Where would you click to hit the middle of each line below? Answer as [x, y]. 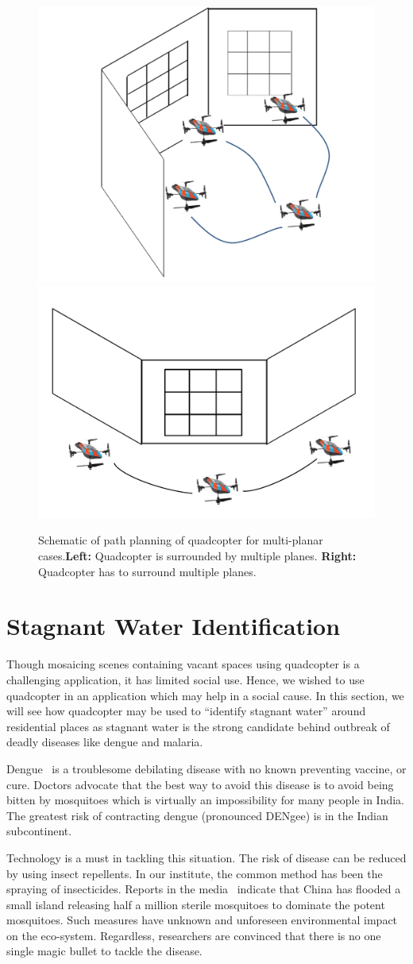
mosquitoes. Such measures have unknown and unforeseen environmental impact [202, 920]
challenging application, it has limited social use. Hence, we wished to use [185, 679]
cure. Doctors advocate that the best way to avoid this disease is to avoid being [200, 784]
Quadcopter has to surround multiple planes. [147, 571]
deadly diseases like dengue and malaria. [105, 742]
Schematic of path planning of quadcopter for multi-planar [181, 540]
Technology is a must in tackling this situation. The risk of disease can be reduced [206, 857]
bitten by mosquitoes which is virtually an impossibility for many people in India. [206, 800]
